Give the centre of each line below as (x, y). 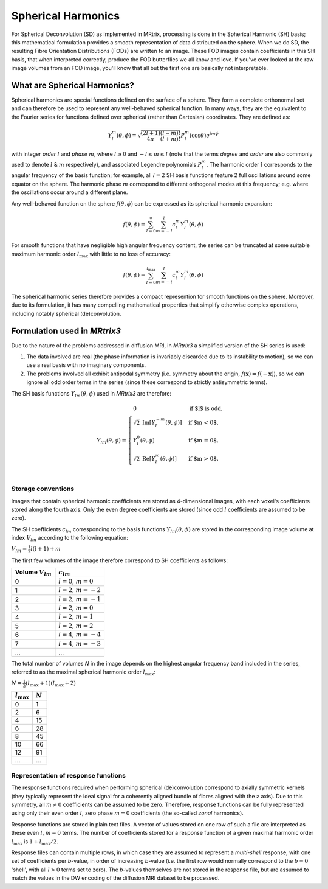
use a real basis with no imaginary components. (86, 365)
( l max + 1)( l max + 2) (50, 684)
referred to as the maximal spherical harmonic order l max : (84, 673)
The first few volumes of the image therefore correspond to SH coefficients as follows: (119, 560)
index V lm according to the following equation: (70, 539)
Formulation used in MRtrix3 (66, 331)
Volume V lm (33, 573)
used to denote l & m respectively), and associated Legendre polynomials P (106, 164)
